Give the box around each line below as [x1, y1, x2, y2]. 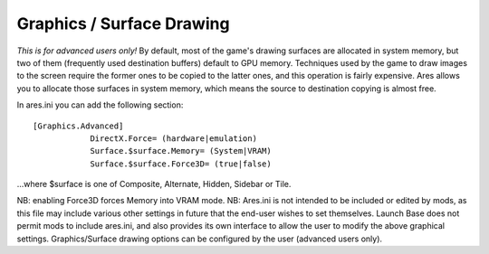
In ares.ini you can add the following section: [16, 99, 184, 110]
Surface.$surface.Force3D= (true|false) [90, 158, 272, 169]
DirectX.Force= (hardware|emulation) [90, 133, 258, 144]
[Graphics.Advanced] [33, 120, 124, 131]
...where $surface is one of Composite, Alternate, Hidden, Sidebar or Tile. [16, 179, 292, 190]
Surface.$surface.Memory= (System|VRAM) [90, 146, 272, 156]
